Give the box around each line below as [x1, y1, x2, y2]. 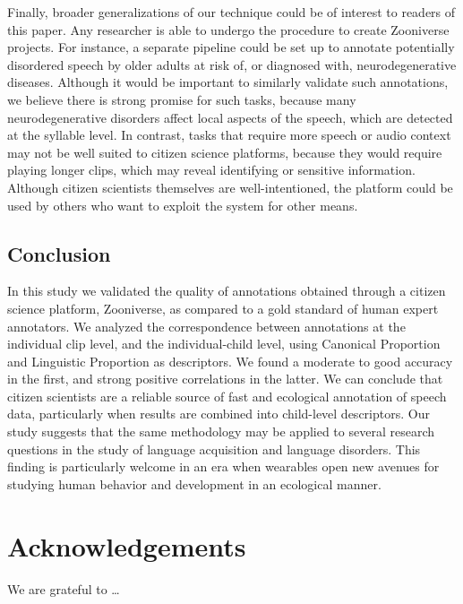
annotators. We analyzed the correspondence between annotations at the [7, 316, 406, 335]
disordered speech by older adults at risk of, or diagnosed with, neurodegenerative [7, 55, 457, 73]
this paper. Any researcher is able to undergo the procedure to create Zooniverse [7, 20, 450, 39]
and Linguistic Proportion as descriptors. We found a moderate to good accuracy [7, 351, 453, 370]
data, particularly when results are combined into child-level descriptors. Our [7, 404, 430, 423]
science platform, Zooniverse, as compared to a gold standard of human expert [7, 298, 439, 317]
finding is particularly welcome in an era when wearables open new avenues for [7, 457, 440, 476]
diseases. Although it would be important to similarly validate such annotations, [7, 73, 449, 91]
